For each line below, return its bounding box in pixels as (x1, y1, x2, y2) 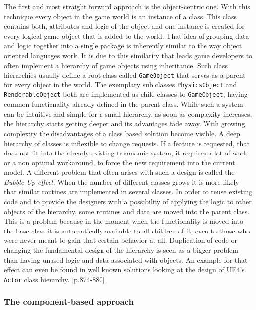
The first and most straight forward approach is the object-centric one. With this (4, 1, 250, 11)
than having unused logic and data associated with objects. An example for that (4, 254, 248, 265)
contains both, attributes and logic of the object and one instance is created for (4, 21, 245, 31)
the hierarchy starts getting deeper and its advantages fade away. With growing (4, 118, 245, 129)
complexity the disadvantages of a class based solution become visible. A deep (4, 128, 240, 138)
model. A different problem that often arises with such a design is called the (4, 167, 235, 177)
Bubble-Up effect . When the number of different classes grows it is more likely (4, 176, 239, 187)
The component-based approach (4, 295, 134, 308)
